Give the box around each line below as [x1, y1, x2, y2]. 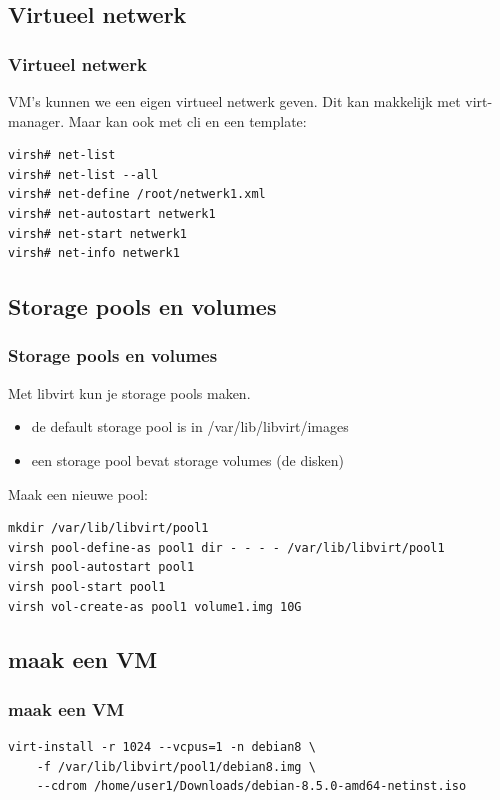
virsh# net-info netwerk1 [8, 246, 180, 261]
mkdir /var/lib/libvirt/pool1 [8, 521, 209, 536]
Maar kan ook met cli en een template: [68, 110, 307, 131]
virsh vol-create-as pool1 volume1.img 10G [8, 599, 302, 614]
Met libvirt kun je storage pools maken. [8, 382, 251, 403]
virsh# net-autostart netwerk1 [8, 206, 216, 221]
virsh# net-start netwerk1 [8, 226, 187, 241]
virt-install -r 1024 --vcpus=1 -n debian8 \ [8, 740, 316, 755]
